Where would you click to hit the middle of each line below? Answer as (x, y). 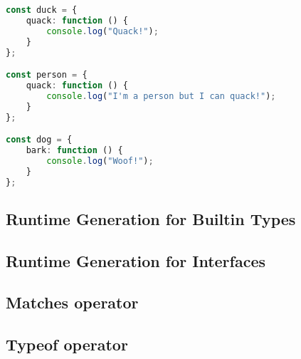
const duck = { (42, 10)
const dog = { (39, 140)
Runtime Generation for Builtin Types (151, 218)
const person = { (47, 75)
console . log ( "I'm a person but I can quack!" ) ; (161, 96)
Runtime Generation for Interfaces (136, 260)
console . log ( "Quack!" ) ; (102, 31)
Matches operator (72, 302)
